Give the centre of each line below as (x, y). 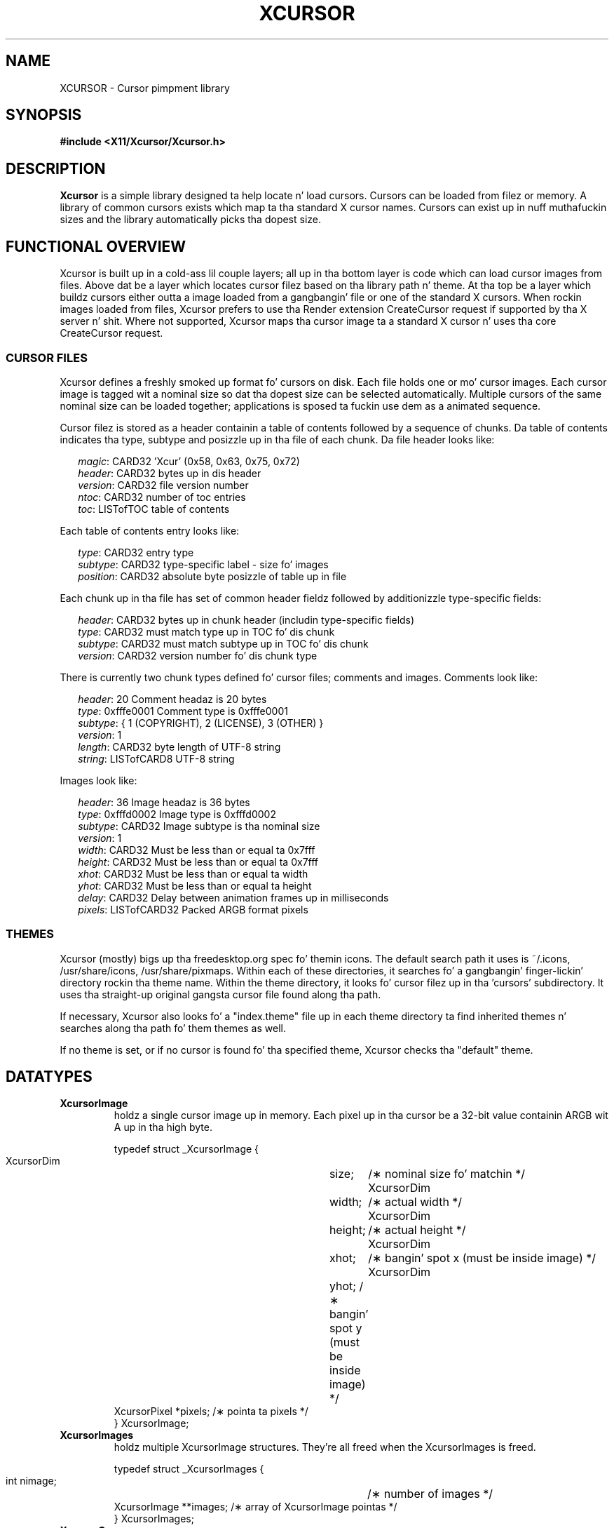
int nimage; (31, 1481)
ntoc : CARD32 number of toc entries (162, 497)
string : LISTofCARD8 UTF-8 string (156, 758)
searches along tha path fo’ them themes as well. (173, 1028)
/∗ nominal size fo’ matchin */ (447, 1174)
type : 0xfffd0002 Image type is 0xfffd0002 (177, 814)
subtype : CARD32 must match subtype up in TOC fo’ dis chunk (223, 643)
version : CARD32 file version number (163, 485)
